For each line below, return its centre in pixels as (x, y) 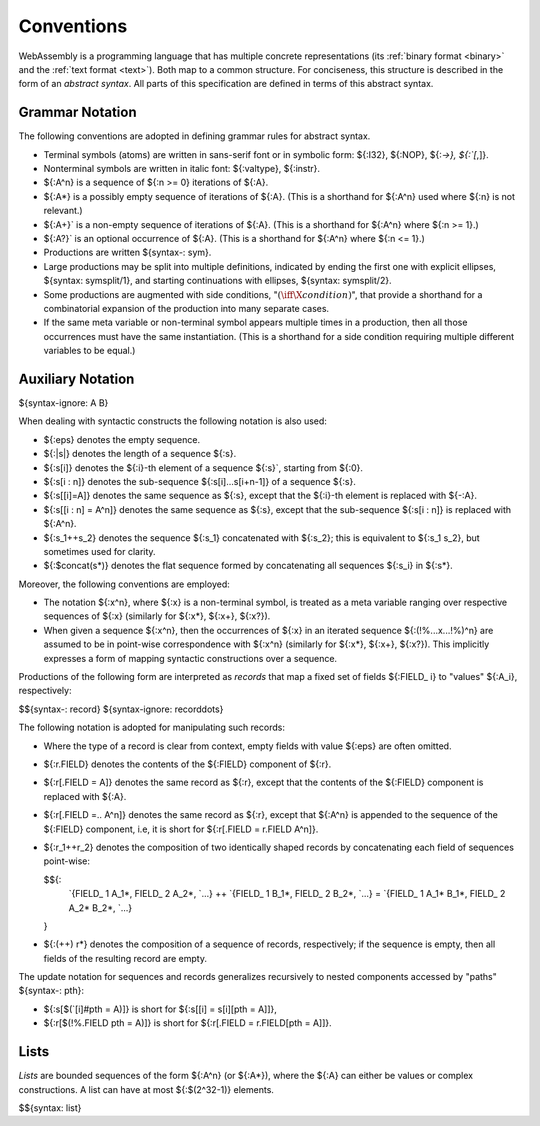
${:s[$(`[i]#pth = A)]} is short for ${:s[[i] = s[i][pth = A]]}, (160, 1009)
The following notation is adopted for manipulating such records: (151, 727)
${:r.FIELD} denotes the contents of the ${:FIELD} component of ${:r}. (187, 764)
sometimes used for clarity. (99, 551)
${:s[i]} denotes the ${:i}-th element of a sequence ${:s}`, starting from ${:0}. (203, 467)
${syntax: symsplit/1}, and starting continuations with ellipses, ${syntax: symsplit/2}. (217, 281)
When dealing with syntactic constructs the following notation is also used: (172, 421)
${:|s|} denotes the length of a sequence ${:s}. (140, 454)
